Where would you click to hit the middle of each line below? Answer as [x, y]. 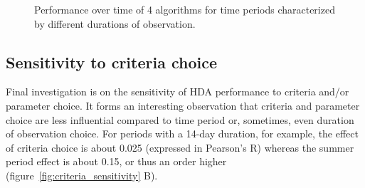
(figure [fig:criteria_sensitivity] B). [82, 175]
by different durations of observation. [115, 23]
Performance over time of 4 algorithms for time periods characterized [185, 9]
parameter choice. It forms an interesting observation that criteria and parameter [183, 105]
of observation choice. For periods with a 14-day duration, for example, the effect [182, 134]
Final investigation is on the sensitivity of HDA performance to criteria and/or [178, 92]
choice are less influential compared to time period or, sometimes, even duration [180, 119]
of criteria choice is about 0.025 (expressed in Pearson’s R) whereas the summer [180, 147]
